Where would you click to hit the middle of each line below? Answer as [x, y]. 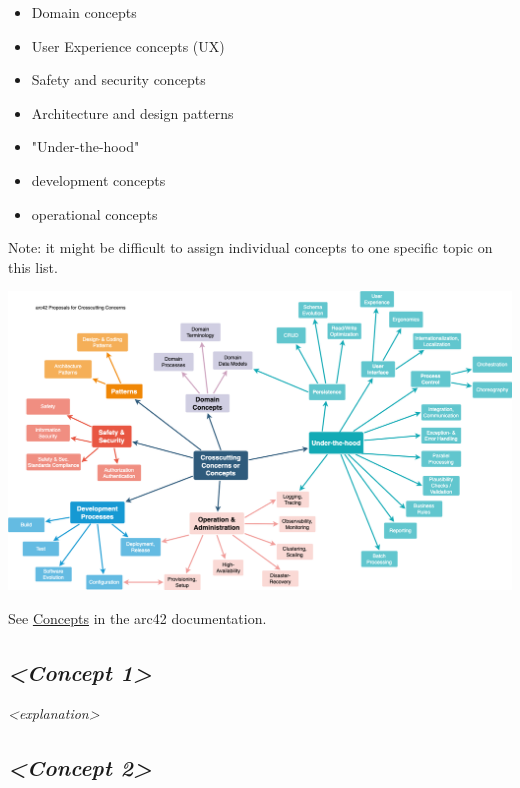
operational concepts [94, 213]
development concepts [98, 179]
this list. [33, 266]
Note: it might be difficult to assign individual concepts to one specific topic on [250, 247]
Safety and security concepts [118, 79]
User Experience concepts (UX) [128, 45]
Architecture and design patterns [132, 112]
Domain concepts [84, 12]
